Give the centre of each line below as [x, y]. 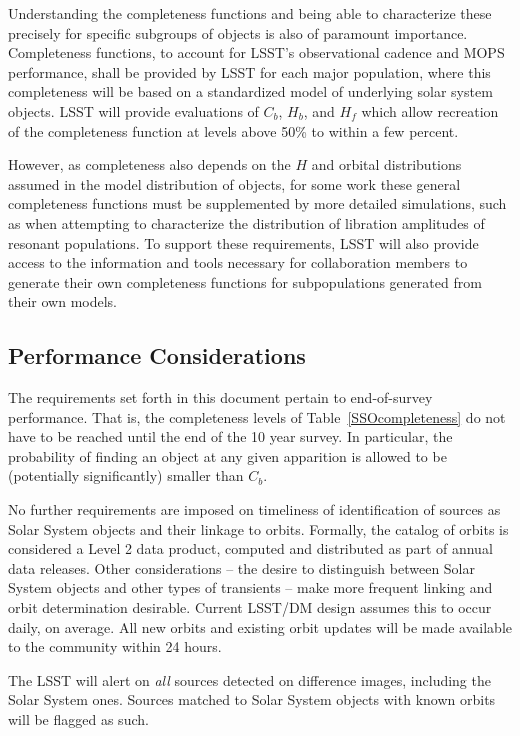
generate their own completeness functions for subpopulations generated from [245, 281]
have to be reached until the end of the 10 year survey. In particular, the [230, 436]
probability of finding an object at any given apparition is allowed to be [227, 455]
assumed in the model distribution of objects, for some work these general [234, 183]
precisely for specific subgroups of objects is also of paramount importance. [238, 32]
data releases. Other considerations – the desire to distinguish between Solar [241, 567]
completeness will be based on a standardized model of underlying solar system [250, 91]
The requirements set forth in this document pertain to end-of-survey [220, 397]
